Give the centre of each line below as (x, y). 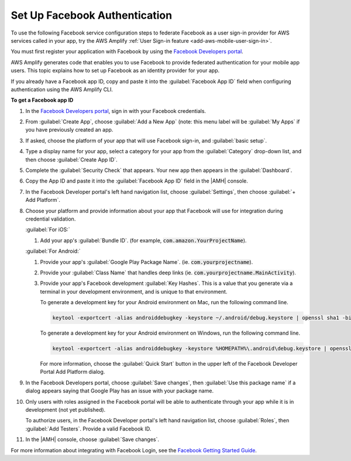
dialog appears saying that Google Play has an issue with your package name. (119, 391)
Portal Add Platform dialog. (73, 372)
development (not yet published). (66, 410)
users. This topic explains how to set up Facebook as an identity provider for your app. (115, 71)
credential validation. (51, 219)
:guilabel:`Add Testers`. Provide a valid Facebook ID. (88, 429)
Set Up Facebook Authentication (92, 15)
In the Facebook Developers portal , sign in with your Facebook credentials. (116, 111)
